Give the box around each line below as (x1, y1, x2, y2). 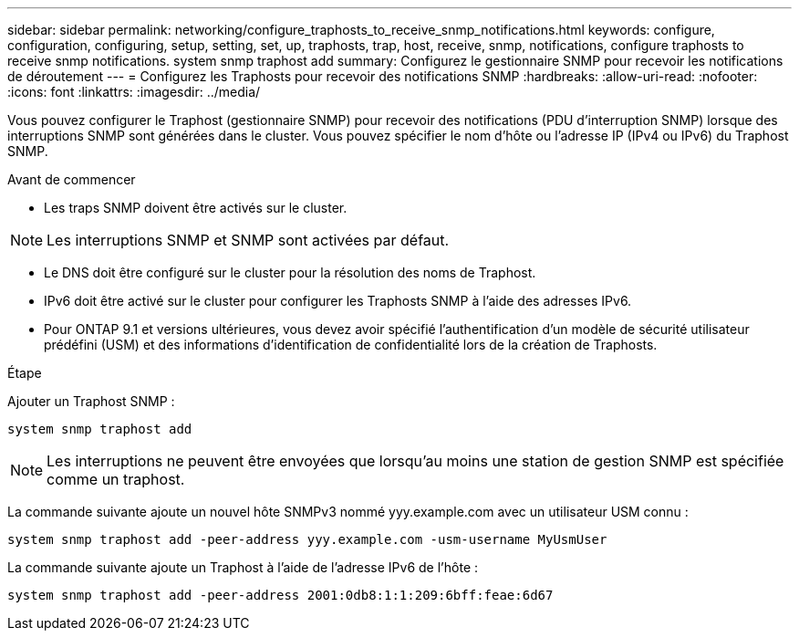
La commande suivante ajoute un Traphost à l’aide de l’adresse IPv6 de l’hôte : (7, 560, 479, 575)
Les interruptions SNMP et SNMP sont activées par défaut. (47, 231, 450, 249)
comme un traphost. (47, 470, 185, 488)
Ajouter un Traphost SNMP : (7, 393, 175, 409)
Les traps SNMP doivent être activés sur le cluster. (44, 200, 348, 215)
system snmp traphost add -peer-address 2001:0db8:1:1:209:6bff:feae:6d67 (7, 588, 554, 602)
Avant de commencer (7, 172, 136, 187)
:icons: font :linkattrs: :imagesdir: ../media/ (7, 84, 261, 99)
